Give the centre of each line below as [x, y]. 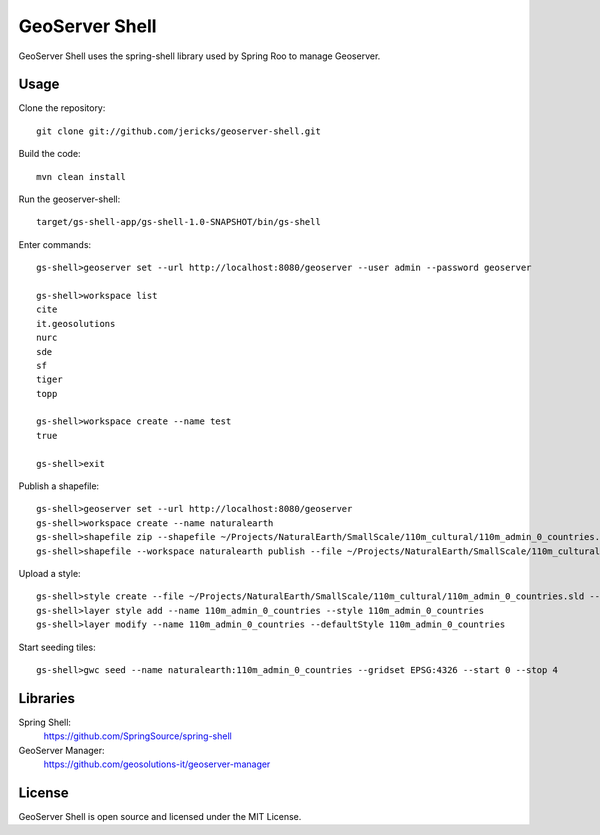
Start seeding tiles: [57, 647]
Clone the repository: [62, 108]
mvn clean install [81, 176]
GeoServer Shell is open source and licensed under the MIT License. [160, 816]
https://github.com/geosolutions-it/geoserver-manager [157, 764]
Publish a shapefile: [59, 486]
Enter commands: [55, 244]
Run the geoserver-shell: [69, 199]
